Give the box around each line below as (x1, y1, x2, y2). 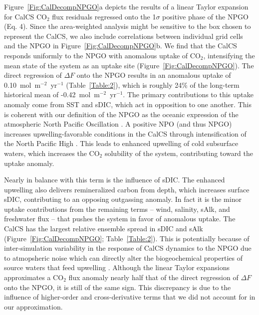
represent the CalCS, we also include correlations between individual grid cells (4, 30, 243, 41)
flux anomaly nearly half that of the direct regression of (68, 272, 239, 283)
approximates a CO (4, 272, 64, 283)
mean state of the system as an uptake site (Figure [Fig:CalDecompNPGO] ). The (4, 60, 254, 70)
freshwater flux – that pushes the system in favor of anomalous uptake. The (4, 213, 236, 224)
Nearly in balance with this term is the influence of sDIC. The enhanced (4, 174, 225, 185)
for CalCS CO (4, 11, 47, 21)
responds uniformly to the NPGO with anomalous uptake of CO (4, 50, 201, 60)
